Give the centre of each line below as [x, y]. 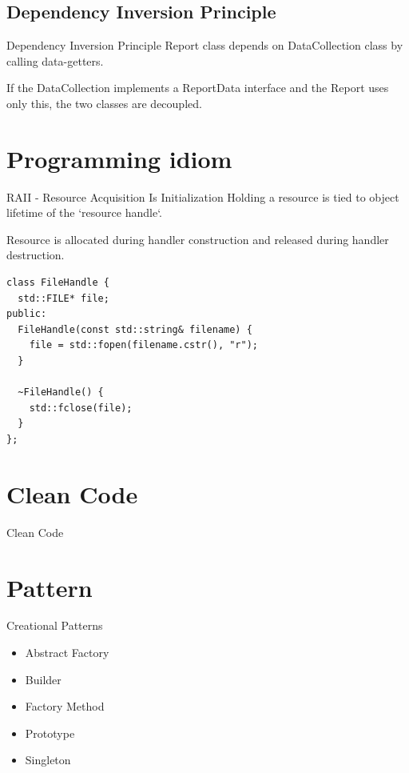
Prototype [50, 733]
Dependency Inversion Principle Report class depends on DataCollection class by [205, 45]
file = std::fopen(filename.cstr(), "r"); [143, 345]
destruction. [36, 255]
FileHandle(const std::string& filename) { [135, 329]
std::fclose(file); [81, 408]
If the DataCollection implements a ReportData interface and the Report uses [198, 88]
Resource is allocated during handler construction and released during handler [198, 239]
